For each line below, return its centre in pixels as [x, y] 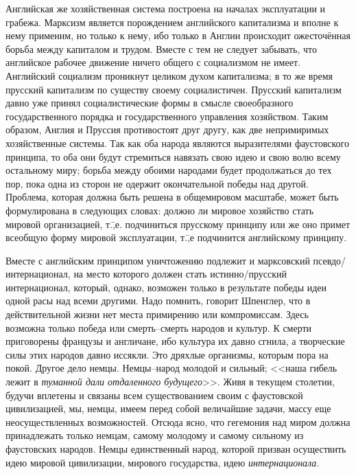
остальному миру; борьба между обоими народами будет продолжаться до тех [169, 170]
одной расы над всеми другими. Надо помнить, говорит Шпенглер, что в [158, 301]
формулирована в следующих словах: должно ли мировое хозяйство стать [160, 210]
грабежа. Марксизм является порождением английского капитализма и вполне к [172, 22]
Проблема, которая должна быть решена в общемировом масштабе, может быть [172, 197]
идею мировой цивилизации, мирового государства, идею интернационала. [163, 462]
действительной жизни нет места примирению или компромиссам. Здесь [157, 314]
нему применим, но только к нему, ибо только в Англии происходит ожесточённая [178, 35]
